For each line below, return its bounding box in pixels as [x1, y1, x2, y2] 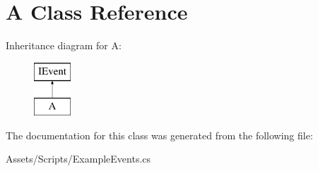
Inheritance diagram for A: [6, 38, 122, 53]
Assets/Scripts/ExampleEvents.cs [6, 151, 151, 166]
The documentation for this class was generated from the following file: [6, 127, 313, 142]
